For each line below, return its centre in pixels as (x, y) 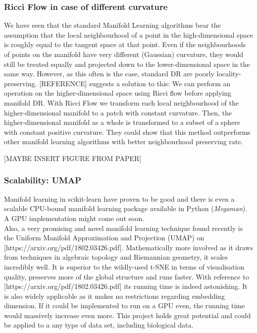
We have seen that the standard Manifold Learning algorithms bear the (112, 25)
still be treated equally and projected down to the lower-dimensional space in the (127, 64)
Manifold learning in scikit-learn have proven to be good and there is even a (119, 198)
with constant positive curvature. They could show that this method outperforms (127, 132)
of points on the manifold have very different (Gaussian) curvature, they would (124, 54)
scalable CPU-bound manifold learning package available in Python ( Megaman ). (126, 208)
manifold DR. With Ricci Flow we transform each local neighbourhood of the (121, 102)
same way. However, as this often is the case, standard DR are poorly (109, 74)
